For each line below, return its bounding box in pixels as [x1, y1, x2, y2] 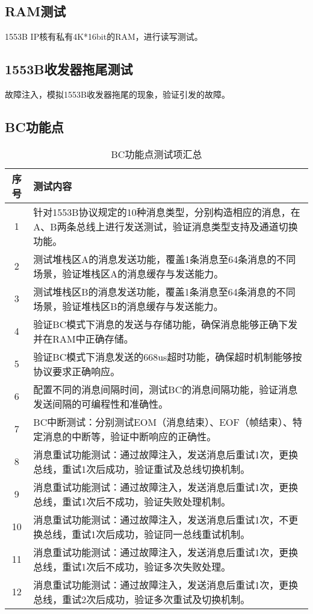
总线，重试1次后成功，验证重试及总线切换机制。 [33, 461, 250, 476]
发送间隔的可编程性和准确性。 [33, 396, 169, 411]
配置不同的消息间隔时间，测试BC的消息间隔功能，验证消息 [33, 382, 298, 396]
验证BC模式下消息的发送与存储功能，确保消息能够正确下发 [33, 317, 298, 331]
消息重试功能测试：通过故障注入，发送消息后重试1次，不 [33, 512, 289, 527]
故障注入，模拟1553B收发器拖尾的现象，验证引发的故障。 [5, 88, 230, 100]
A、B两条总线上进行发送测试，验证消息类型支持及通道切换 [33, 219, 298, 233]
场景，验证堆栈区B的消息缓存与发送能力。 [33, 299, 223, 313]
